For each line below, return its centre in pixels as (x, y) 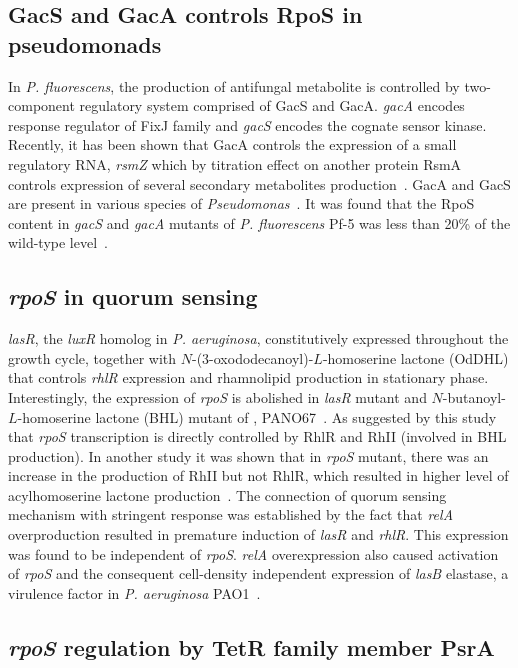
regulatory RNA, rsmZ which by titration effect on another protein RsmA (235, 163)
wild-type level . (58, 242)
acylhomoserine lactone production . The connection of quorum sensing (227, 494)
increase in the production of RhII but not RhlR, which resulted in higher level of (258, 475)
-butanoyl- (474, 396)
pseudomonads (85, 43)
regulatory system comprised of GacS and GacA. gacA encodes (272, 105)
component (41, 105)
